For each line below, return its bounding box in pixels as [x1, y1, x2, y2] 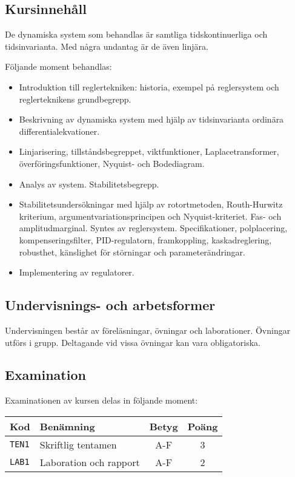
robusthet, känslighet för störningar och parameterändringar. [19, 245, 245, 258]
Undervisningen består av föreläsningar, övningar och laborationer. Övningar [5, 323, 291, 336]
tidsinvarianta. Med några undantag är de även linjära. [5, 39, 208, 52]
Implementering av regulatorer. [19, 266, 134, 279]
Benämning [39, 419, 95, 433]
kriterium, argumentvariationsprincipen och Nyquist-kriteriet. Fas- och [19, 209, 282, 222]
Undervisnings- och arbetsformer [5, 296, 216, 314]
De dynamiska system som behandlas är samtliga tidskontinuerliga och [5, 28, 268, 41]
